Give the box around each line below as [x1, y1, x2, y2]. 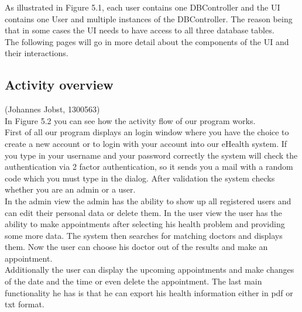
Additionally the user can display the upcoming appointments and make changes [5, 263, 294, 276]
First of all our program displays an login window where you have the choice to [5, 126, 289, 138]
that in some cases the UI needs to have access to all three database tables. [5, 24, 274, 36]
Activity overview [5, 76, 114, 94]
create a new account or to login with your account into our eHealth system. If [5, 137, 287, 149]
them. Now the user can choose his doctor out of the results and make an [5, 241, 268, 253]
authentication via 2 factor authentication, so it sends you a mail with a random [5, 160, 293, 173]
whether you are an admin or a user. [5, 183, 136, 196]
